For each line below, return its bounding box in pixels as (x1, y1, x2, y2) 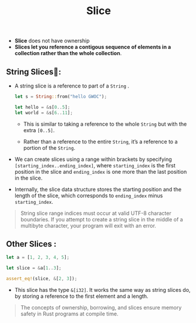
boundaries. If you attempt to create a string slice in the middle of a (20, 216, 183, 223)
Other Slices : (6, 239, 57, 249)
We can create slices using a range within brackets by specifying (14, 156, 172, 163)
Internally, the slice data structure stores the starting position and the (14, 186, 182, 193)
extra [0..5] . (23, 126, 55, 133)
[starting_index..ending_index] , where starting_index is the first (14, 161, 176, 169)
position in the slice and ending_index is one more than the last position (14, 168, 187, 175)
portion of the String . (23, 144, 76, 151)
